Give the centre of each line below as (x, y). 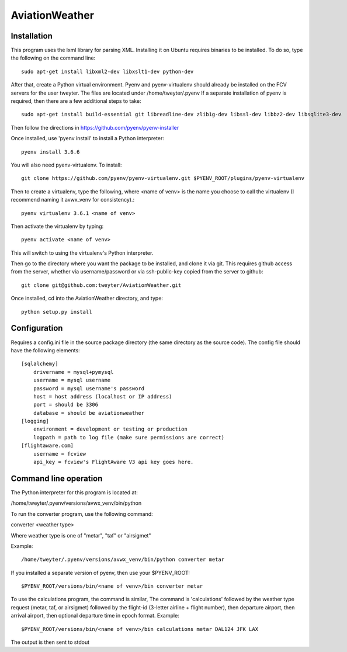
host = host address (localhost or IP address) (103, 396)
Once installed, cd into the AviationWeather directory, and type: (87, 299)
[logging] (35, 421)
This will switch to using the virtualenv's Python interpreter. (82, 253)
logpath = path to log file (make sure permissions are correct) (129, 437)
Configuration (37, 328)
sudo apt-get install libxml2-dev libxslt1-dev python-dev (107, 71)
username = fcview (60, 454)
